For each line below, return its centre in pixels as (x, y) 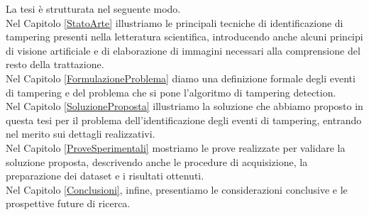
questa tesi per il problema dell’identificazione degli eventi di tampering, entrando (184, 120)
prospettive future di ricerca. (68, 203)
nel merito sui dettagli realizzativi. (81, 134)
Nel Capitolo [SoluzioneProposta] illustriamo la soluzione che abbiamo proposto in (184, 106)
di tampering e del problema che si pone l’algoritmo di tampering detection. (171, 92)
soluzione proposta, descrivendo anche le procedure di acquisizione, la (157, 161)
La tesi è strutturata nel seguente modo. (93, 9)
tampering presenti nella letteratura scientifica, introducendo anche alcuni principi (184, 37)
